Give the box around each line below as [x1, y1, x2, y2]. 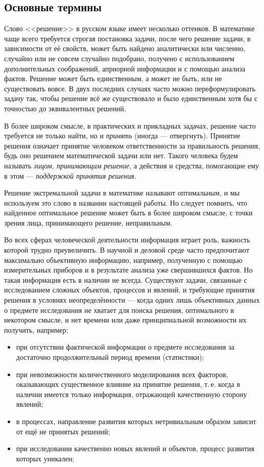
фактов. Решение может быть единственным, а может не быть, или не [4, 73, 222, 84]
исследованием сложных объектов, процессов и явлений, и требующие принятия [4, 284, 255, 295]
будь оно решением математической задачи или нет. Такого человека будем [4, 150, 238, 161]
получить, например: [4, 324, 68, 335]
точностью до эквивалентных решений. [4, 103, 126, 113]
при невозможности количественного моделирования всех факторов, [16, 368, 228, 379]
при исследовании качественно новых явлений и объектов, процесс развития [16, 443, 254, 454]
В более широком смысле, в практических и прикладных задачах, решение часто [4, 120, 256, 131]
